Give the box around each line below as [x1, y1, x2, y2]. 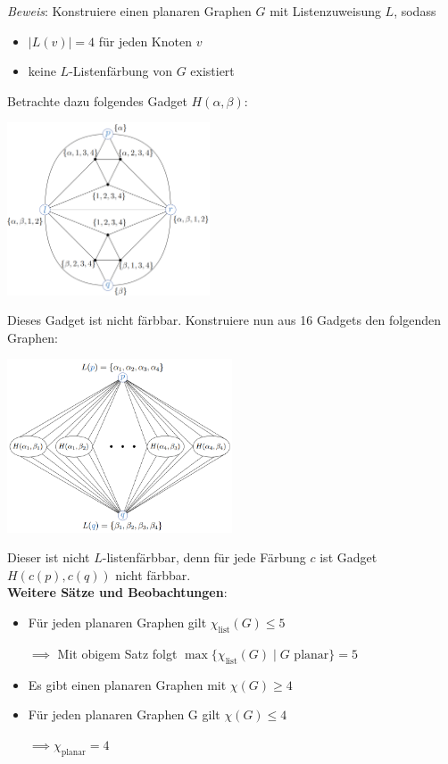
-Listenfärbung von [69, 62, 172, 80]
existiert [190, 62, 235, 80]
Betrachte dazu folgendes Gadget [7, 91, 187, 110]
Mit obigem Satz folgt [57, 644, 178, 662]
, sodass [394, 2, 436, 20]
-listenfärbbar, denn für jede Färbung [102, 548, 306, 567]
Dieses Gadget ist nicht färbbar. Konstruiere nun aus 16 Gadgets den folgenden [7, 311, 441, 329]
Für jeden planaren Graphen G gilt [28, 705, 220, 724]
